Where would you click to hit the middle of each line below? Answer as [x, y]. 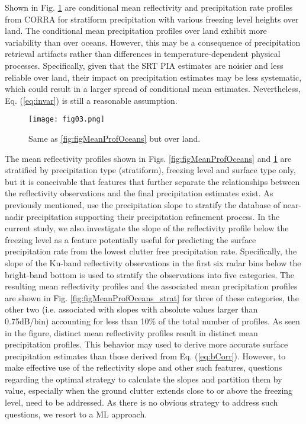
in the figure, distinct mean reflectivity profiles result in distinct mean [131, 332]
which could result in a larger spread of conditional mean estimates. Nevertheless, [153, 89]
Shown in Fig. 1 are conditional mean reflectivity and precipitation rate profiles [149, 7]
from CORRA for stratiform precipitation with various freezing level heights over [152, 19]
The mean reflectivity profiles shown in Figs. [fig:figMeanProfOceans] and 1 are [148, 158]
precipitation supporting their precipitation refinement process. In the [153, 216]
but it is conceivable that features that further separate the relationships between [152, 181]
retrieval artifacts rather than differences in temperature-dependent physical [143, 54]
